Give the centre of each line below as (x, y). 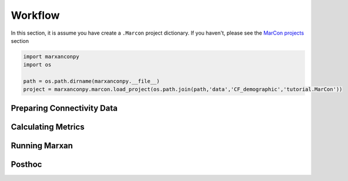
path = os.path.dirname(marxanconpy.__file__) (91, 81)
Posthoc (26, 164)
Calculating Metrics (48, 127)
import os (37, 65)
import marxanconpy (51, 56)
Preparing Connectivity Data (64, 108)
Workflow (35, 15)
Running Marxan (42, 145)
